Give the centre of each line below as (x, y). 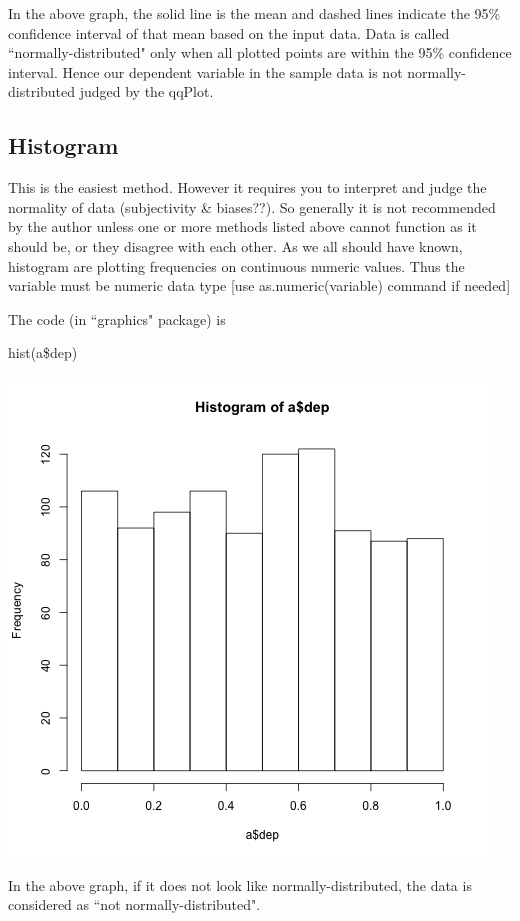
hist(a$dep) (43, 352)
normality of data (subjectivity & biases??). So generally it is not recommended (252, 206)
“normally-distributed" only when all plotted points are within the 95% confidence (260, 52)
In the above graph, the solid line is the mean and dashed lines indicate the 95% (254, 13)
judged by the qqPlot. (146, 91)
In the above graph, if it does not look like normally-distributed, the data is (240, 884)
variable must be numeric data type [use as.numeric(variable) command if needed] (259, 285)
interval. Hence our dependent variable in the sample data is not (205, 71)
